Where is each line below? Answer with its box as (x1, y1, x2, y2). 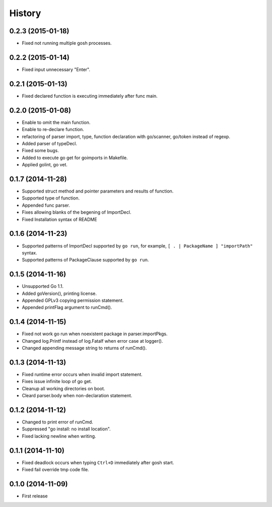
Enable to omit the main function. (22, 119, 91, 125)
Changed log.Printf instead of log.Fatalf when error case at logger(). (22, 338, 163, 344)
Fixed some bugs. (22, 148, 59, 154)
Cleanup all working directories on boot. (22, 386, 105, 392)
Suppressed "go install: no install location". (22, 426, 111, 432)
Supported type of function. (22, 195, 80, 201)
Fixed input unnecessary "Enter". (22, 66, 91, 73)
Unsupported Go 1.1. (22, 283, 64, 289)
